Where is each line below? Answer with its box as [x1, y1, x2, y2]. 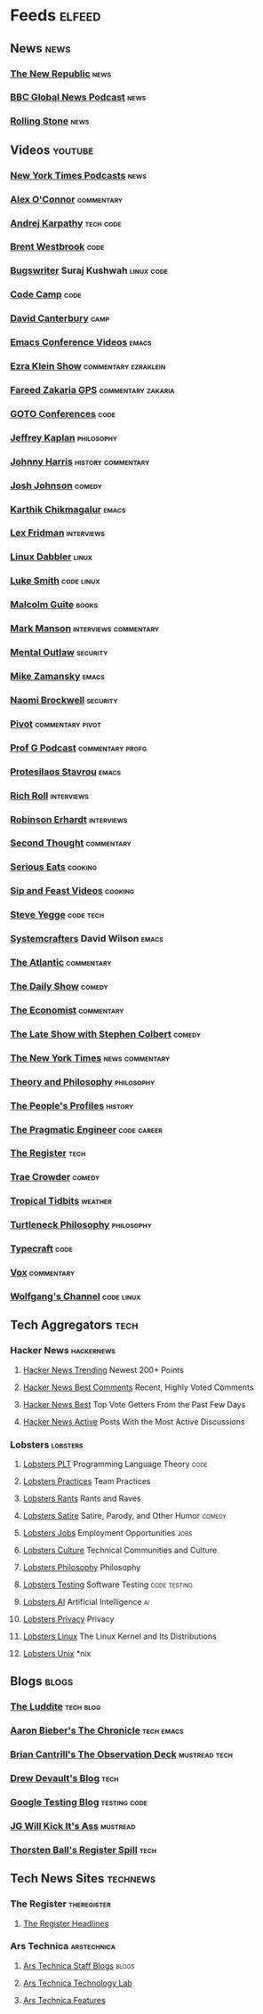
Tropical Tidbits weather [10, 1195, 112, 1208]
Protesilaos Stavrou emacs [10, 766, 122, 778]
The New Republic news [10, 68, 112, 80]
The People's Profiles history [10, 1099, 134, 1111]
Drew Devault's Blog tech [10, 1772, 119, 1785]
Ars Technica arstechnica [10, 1940, 116, 1953]
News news [10, 41, 71, 56]
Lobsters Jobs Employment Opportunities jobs [22, 1527, 193, 1538]
